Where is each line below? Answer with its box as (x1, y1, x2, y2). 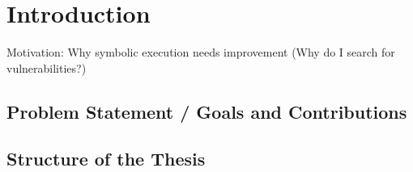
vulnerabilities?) (6, 59, 87, 76)
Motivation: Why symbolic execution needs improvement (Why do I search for (6, 44, 395, 61)
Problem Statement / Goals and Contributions (6, 99, 407, 124)
